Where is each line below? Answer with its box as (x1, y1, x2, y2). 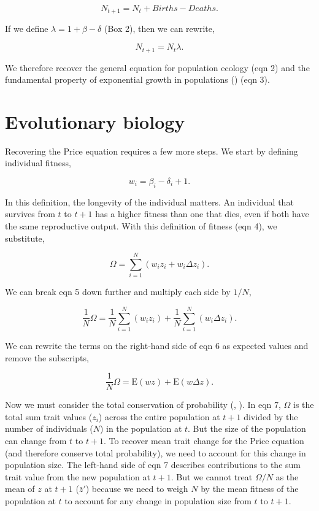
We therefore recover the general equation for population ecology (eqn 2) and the (5, 61, 310, 74)
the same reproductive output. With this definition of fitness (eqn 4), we (5, 219, 277, 232)
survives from (5, 207, 55, 220)
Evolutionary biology (5, 109, 185, 134)
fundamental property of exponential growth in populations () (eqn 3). (5, 73, 270, 86)
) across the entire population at (98, 410, 220, 423)
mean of (5, 482, 35, 495)
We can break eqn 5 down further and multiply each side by (5, 285, 231, 298)
